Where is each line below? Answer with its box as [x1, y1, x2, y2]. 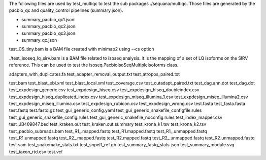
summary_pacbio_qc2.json [21, 24, 76, 29]
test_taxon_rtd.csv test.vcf [9, 149, 63, 155]
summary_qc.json [21, 37, 57, 43]
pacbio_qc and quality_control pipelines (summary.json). [9, 7, 123, 13]
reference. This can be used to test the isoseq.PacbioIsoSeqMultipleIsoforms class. [9, 62, 179, 68]
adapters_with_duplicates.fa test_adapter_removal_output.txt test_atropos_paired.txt [9, 71, 180, 77]
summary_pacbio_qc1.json [21, 16, 75, 22]
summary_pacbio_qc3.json [21, 30, 76, 36]
